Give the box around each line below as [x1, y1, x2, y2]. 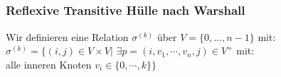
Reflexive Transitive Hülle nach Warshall [6, 1, 245, 19]
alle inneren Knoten [6, 57, 92, 71]
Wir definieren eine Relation [6, 29, 129, 44]
